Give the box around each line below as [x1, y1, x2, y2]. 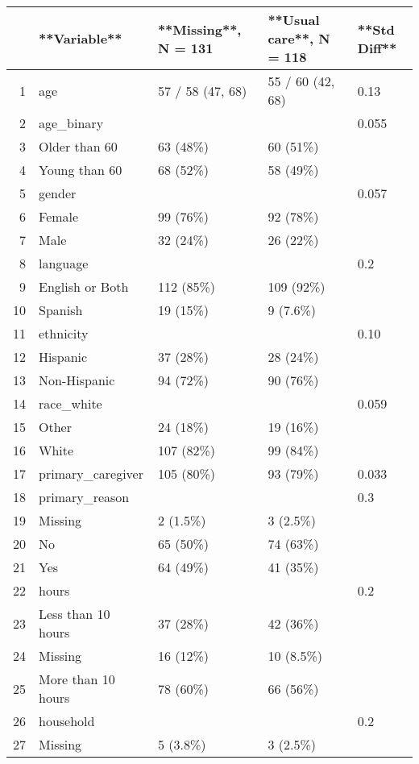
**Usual [268, 10, 320, 29]
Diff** [357, 38, 397, 57]
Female [39, 207, 79, 226]
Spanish [39, 301, 83, 319]
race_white [39, 394, 102, 413]
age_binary [39, 114, 104, 132]
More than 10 [39, 670, 115, 688]
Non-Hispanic [39, 371, 115, 389]
